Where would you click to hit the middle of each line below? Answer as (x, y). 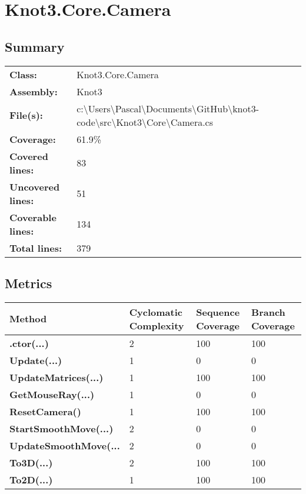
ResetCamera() (45, 411)
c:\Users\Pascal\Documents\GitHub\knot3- (168, 108)
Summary (35, 46)
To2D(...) (31, 479)
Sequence (218, 312)
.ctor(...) (29, 343)
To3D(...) (31, 462)
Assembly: (34, 91)
